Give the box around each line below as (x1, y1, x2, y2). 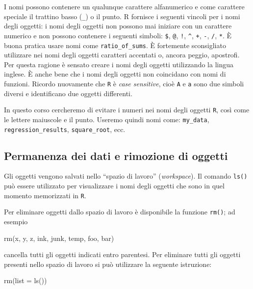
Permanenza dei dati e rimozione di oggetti (4, 148, 228, 163)
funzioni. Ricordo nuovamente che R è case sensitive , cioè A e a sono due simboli (4, 78, 244, 88)
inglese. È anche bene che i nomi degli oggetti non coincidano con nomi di (4, 69, 226, 79)
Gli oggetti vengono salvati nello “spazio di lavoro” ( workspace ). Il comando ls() (4, 171, 248, 181)
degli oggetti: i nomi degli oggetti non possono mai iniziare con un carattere (4, 21, 232, 31)
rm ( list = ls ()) (4, 275, 47, 286)
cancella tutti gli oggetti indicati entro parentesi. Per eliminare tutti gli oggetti (4, 249, 241, 260)
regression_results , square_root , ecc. (4, 124, 126, 134)
